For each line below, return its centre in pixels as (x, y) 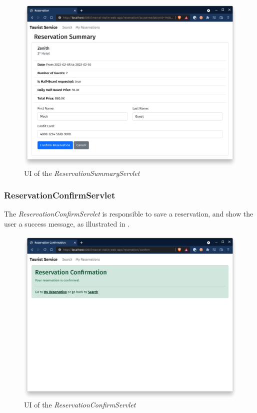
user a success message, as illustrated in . (67, 223)
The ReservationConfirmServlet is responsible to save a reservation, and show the (129, 214)
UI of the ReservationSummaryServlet (82, 173)
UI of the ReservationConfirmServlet (80, 405)
